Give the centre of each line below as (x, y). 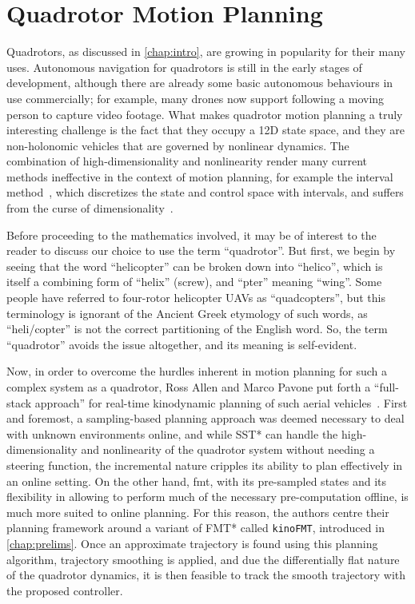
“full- (386, 387)
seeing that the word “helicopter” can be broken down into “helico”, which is (195, 266)
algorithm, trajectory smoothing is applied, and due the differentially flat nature (203, 559)
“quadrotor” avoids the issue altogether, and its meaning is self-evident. (182, 344)
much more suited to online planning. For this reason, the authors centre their (198, 512)
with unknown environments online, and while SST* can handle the (172, 433)
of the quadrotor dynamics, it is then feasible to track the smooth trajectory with (206, 575)
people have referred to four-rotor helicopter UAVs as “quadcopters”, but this (196, 298)
